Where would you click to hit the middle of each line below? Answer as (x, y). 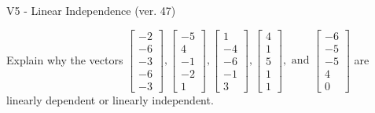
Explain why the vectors (65, 59)
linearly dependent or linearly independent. (110, 99)
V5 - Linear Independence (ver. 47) (91, 10)
